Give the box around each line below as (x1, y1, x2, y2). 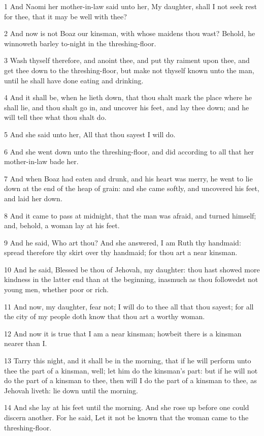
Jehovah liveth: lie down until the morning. (4, 385, 138, 395)
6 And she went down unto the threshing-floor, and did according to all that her (4, 146, 254, 157)
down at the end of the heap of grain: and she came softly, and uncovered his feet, (4, 183, 259, 194)
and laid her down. (4, 193, 62, 203)
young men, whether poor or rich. (4, 284, 109, 295)
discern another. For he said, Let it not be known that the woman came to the (4, 412, 249, 422)
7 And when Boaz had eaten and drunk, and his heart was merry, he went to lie (4, 173, 253, 183)
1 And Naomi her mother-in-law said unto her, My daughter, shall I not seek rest (4, 1, 257, 11)
